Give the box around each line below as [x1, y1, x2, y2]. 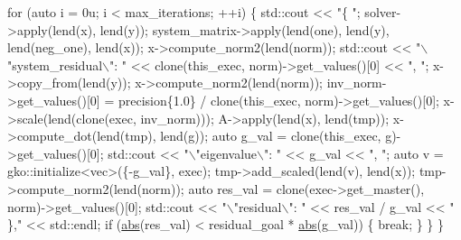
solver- [364, 3, 401, 21]
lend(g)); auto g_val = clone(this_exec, [160, 126, 381, 145]
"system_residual [7, 55, 103, 74]
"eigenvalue [195, 143, 258, 162]
